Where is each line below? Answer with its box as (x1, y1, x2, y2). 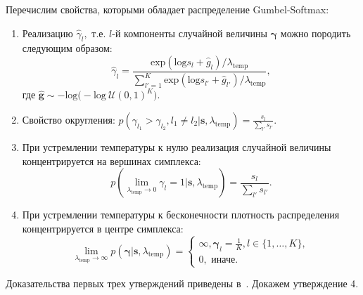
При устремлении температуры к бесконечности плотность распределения (22, 207, 340, 222)
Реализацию (22, 25, 73, 40)
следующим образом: (22, 41, 113, 55)
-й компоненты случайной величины (112, 25, 267, 40)
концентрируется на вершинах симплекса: (22, 153, 201, 168)
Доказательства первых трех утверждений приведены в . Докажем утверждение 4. (6, 276, 359, 291)
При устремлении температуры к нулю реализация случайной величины (22, 140, 331, 155)
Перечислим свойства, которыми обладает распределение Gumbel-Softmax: (6, 2, 329, 16)
